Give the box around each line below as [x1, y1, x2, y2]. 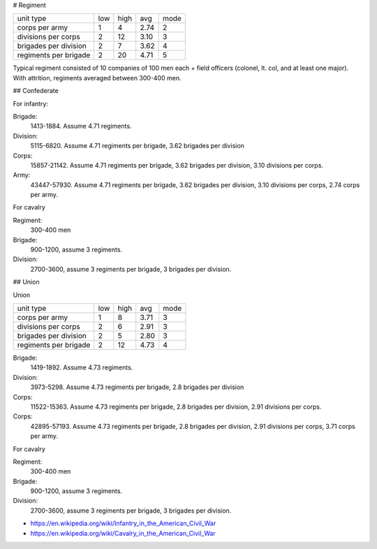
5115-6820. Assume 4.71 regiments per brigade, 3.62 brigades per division [30, 142, 244, 150]
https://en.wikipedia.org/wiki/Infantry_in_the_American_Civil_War [30, 519, 216, 527]
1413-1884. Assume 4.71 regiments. [30, 122, 132, 131]
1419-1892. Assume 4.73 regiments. [30, 363, 133, 372]
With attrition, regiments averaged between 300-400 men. [13, 73, 182, 82]
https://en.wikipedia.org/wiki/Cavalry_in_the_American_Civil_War [30, 529, 216, 537]
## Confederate [13, 87, 59, 95]
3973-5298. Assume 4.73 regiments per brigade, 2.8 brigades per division [30, 383, 244, 391]
